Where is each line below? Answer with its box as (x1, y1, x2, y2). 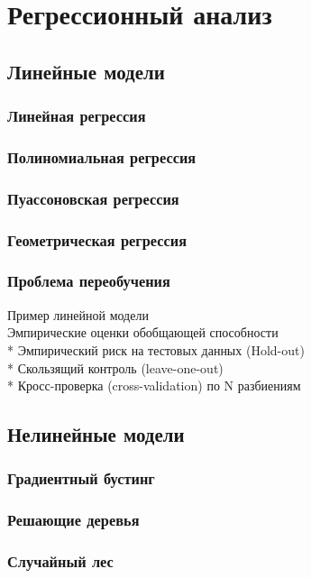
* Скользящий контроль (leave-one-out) (7, 358, 224, 377)
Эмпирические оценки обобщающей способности (7, 323, 279, 342)
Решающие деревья (7, 509, 140, 531)
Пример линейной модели (7, 305, 149, 324)
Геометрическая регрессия (7, 228, 188, 251)
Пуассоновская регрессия (7, 187, 179, 209)
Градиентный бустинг (7, 467, 155, 490)
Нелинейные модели (7, 420, 185, 448)
